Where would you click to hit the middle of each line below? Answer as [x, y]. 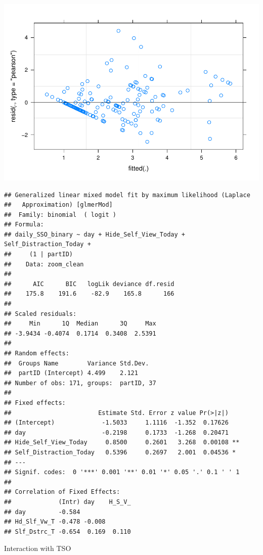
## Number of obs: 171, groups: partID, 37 [80, 383]
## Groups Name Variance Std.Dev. [77, 363]
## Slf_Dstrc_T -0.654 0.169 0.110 [68, 531]
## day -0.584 [42, 512]
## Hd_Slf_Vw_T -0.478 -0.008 [55, 522]
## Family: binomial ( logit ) [60, 215]
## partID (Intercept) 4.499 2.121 [71, 373]
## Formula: [24, 225]
